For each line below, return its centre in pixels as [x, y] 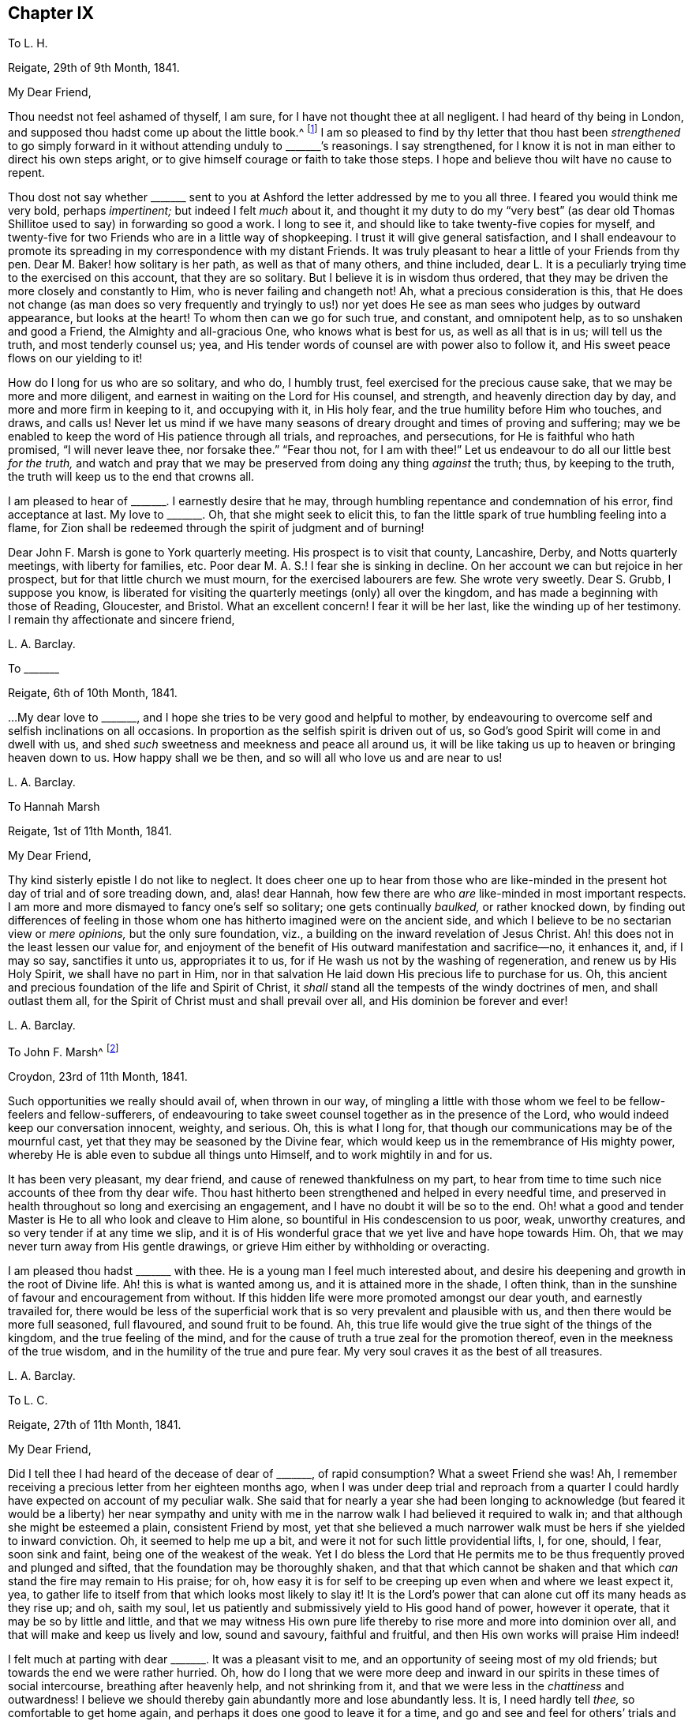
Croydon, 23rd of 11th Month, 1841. [98, 1076]
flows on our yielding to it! [75, 358]
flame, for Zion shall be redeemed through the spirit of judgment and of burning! [216, 528]
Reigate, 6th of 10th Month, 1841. [93, 693]
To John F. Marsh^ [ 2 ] [64, 1051]
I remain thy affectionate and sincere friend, [122, 620]
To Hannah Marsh [54, 807]
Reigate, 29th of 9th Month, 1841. [94, 68]
